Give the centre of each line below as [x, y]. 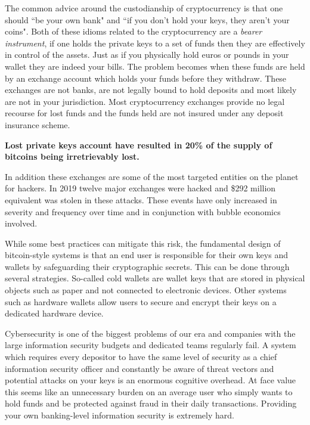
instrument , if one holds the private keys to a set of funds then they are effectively [155, 43]
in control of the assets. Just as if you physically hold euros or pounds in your [147, 55]
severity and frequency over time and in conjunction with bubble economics [143, 211]
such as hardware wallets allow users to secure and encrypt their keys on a [141, 301]
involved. [21, 223]
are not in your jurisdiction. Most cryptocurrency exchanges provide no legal [145, 101]
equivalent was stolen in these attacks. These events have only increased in [141, 199]
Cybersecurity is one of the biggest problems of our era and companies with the [150, 333]
